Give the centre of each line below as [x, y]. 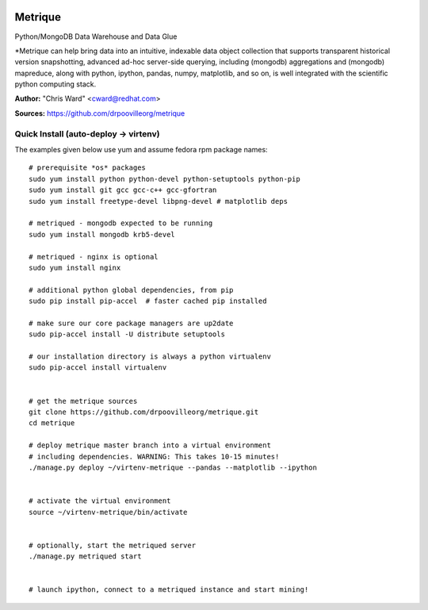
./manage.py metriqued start [85, 556]
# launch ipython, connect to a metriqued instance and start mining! [169, 590]
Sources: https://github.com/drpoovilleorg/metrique [100, 113]
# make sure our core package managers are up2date [131, 323]
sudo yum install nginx [75, 267]
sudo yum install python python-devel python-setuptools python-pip [164, 179]
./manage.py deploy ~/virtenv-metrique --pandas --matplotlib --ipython [173, 467]
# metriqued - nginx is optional [94, 257]
